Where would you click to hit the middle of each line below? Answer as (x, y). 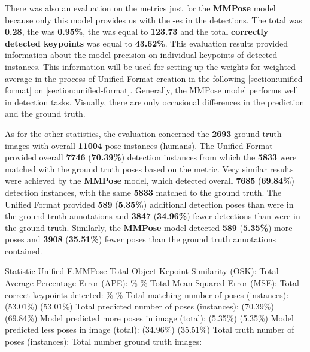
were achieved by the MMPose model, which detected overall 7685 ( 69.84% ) (150, 180)
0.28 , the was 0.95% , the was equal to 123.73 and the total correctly (137, 31)
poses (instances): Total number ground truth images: (104, 342)
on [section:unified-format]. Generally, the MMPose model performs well (166, 90)
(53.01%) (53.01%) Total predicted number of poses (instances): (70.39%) (139, 306)
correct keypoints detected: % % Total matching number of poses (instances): (147, 294)
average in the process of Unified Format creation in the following (125, 78)
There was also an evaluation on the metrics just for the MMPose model (140, 8)
